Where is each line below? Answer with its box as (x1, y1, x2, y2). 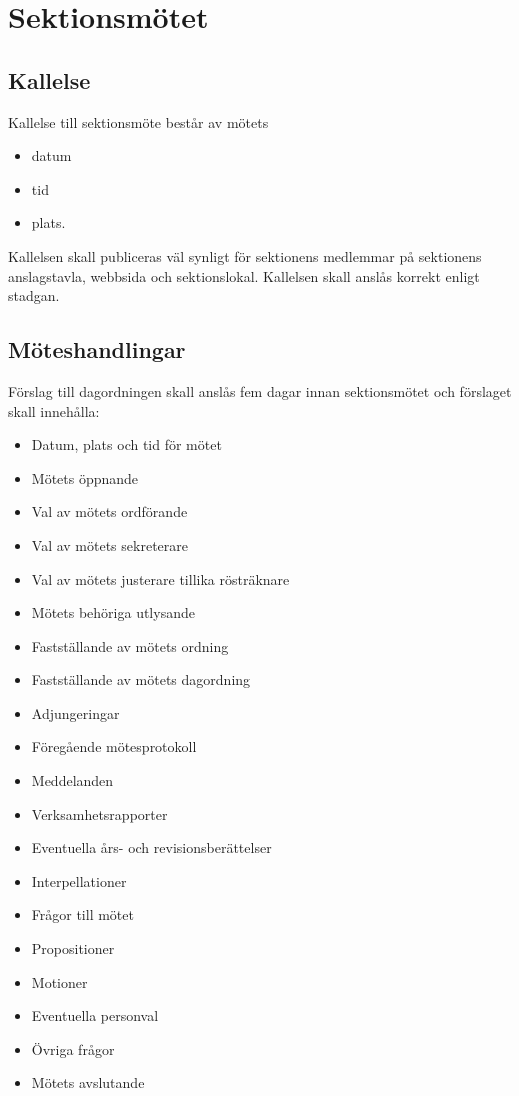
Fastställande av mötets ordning (31, 635, 229, 656)
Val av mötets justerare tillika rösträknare (31, 568, 290, 589)
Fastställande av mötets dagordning (31, 669, 251, 690)
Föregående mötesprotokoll (31, 736, 197, 757)
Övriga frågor (31, 1038, 115, 1059)
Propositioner (31, 938, 115, 959)
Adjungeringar (31, 702, 120, 723)
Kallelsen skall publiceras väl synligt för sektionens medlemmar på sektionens (8, 245, 482, 266)
